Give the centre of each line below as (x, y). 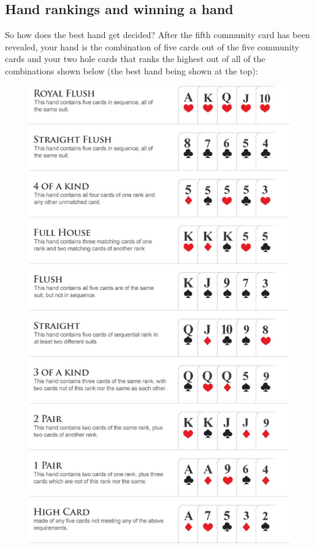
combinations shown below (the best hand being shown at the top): (131, 70)
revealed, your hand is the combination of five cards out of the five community (152, 46)
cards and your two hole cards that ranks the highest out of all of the (135, 59)
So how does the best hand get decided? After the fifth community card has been (157, 35)
